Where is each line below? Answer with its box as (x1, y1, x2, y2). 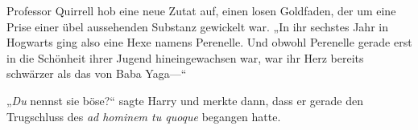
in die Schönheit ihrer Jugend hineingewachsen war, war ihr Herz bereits (6, 49, 364, 66)
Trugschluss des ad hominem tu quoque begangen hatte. (6, 108, 281, 124)
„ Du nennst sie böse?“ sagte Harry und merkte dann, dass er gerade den (6, 91, 363, 108)
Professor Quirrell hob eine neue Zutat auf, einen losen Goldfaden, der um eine (6, 2, 396, 18)
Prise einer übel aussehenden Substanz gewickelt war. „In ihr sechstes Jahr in (6, 18, 388, 35)
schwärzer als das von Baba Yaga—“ (6, 65, 187, 82)
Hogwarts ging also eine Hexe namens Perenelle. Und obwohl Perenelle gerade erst (6, 34, 412, 51)
